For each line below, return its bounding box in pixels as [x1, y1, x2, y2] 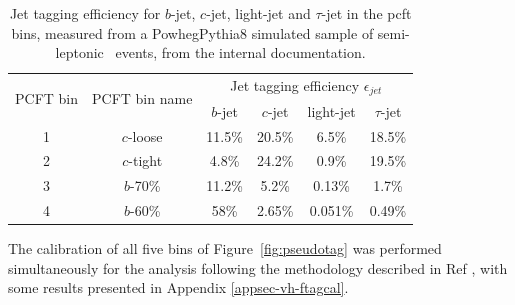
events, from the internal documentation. [115, 42, 366, 63]
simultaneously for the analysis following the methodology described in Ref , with [8, 257, 508, 278]
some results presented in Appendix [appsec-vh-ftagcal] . [8, 277, 349, 298]
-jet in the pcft [321, 3, 412, 23]
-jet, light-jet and [206, 3, 311, 23]
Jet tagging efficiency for [9, 3, 161, 23]
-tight [128, 150, 163, 171]
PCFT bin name [92, 87, 193, 108]
